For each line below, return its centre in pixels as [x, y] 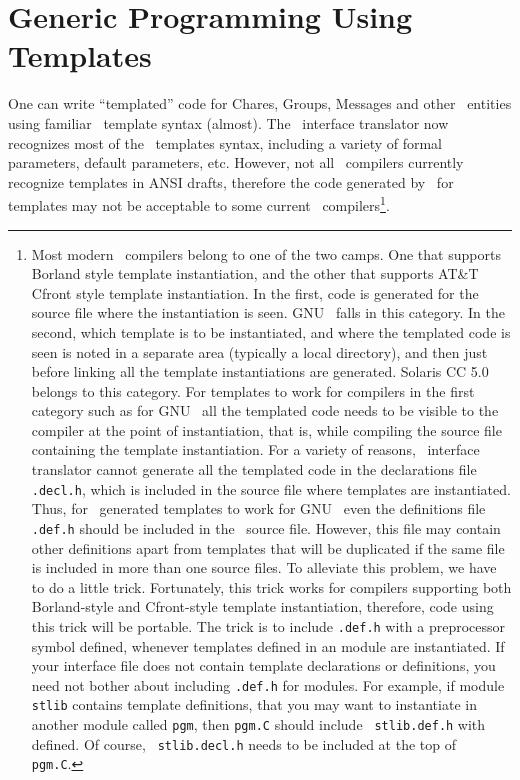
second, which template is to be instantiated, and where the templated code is [271, 331]
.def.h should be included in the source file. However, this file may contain [266, 527]
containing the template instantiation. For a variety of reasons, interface [255, 449]
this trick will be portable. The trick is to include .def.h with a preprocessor [268, 625]
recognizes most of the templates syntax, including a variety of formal [225, 142]
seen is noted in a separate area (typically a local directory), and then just [259, 351]
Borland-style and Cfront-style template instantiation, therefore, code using [262, 606]
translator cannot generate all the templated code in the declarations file [254, 469]
